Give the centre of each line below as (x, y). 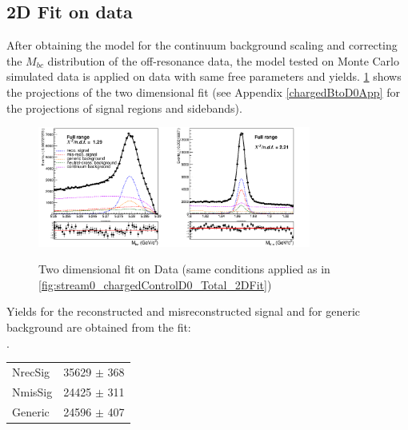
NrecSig (31, 371)
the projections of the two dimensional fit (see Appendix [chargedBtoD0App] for (203, 92)
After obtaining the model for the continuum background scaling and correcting (202, 45)
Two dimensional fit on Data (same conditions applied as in (184, 269)
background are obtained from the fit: (99, 326)
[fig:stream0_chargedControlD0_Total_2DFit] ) (155, 284)
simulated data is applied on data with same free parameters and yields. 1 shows (204, 76)
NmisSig (32, 391)
